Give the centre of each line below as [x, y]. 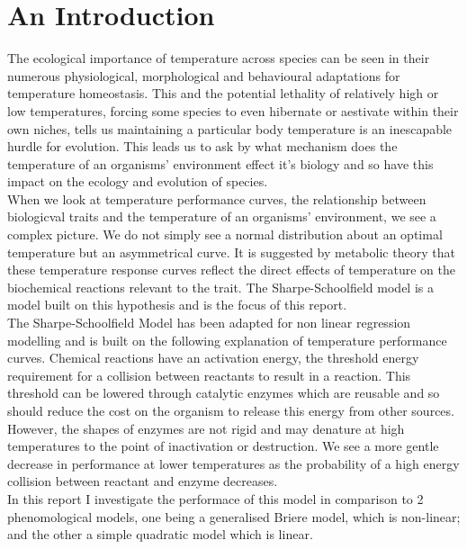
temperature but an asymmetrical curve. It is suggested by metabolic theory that [231, 252]
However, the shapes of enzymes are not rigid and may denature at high [206, 428]
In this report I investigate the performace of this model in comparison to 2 [216, 498]
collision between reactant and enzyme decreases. [143, 481]
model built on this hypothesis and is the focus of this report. [177, 305]
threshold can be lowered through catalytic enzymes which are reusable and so [224, 393]
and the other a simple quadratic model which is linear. [160, 534]
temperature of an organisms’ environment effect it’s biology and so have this [220, 163]
